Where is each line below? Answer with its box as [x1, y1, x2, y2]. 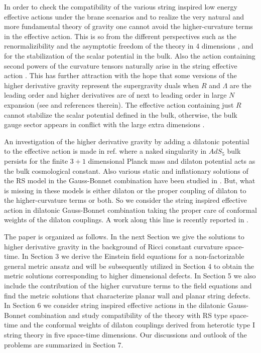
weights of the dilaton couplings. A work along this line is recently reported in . [4, 214, 248, 225]
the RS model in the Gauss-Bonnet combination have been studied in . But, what [4, 175, 255, 186]
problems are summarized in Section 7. [4, 339, 123, 349]
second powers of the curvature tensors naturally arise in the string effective [4, 60, 237, 71]
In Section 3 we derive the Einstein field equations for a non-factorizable [22, 251, 244, 261]
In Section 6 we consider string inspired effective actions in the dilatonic [4, 300, 226, 310]
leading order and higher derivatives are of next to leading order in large [4, 90, 227, 100]
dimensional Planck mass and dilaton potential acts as [88, 155, 255, 166]
